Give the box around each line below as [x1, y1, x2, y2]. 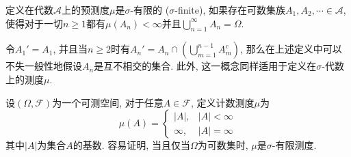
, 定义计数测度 [190, 95, 255, 109]
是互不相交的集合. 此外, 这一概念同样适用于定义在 [94, 59, 317, 73]
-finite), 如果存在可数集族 [174, 3, 286, 16]
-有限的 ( [130, 3, 170, 16]
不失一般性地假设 [5, 59, 82, 73]
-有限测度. [272, 138, 317, 152]
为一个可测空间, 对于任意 [52, 95, 164, 109]
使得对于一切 [5, 16, 63, 30]
